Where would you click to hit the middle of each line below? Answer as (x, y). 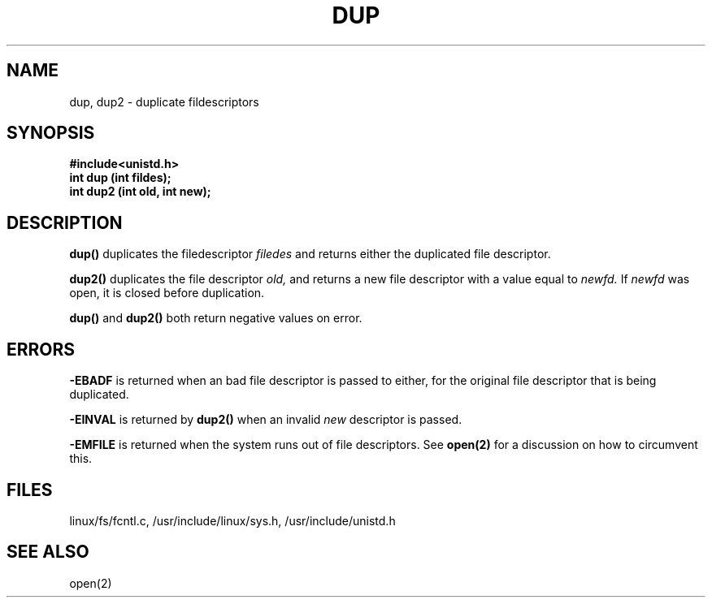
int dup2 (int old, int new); (140, 192)
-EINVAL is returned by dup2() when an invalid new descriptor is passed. (266, 420)
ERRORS (41, 349)
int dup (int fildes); (120, 178)
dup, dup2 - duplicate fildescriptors (164, 101)
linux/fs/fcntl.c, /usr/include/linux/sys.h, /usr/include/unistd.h (232, 520)
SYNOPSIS (51, 133)
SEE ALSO (48, 552)
